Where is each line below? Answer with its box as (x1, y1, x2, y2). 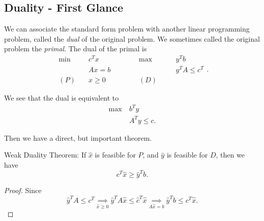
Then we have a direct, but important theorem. (4, 132, 152, 143)
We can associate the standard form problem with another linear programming (4, 23, 250, 34)
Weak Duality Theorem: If (4, 149, 86, 160)
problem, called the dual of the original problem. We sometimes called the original (4, 33, 260, 44)
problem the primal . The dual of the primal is (4, 43, 147, 54)
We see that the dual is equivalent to (4, 92, 119, 103)
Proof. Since (4, 185, 42, 196)
